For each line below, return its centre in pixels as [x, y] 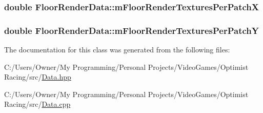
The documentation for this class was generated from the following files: [117, 50]
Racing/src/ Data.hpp [38, 77]
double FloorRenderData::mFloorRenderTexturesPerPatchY [132, 30]
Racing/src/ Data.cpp [37, 104]
